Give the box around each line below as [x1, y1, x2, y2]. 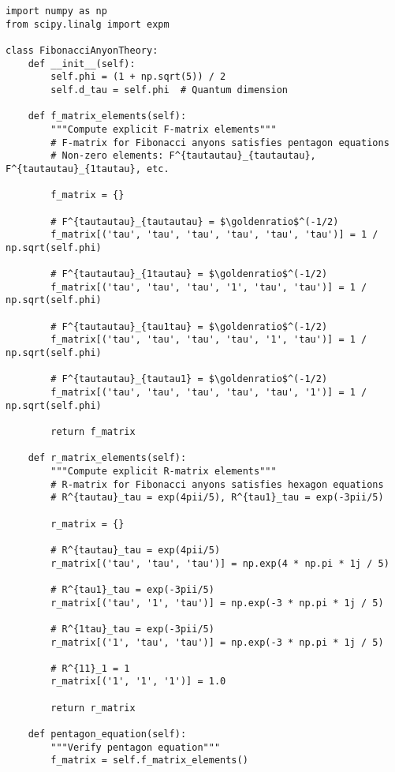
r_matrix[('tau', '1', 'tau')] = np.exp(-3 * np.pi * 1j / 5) [50, 597, 384, 609]
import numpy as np [6, 6, 107, 17]
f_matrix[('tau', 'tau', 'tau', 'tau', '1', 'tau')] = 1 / [50, 334, 367, 346]
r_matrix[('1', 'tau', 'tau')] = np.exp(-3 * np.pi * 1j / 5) [50, 636, 384, 648]
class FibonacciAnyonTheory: [6, 44, 158, 56]
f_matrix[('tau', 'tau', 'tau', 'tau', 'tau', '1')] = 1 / [50, 387, 367, 399]
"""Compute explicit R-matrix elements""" [50, 465, 277, 477]
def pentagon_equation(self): [28, 729, 187, 740]
